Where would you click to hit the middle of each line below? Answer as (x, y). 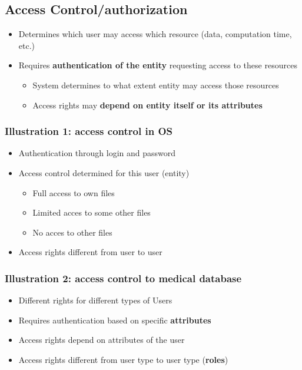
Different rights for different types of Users (95, 300)
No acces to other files (72, 232)
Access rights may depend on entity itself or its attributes (147, 105)
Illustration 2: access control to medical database (123, 278)
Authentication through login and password (97, 153)
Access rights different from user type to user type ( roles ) (123, 359)
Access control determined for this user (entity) (104, 172)
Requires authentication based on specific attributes (115, 320)
